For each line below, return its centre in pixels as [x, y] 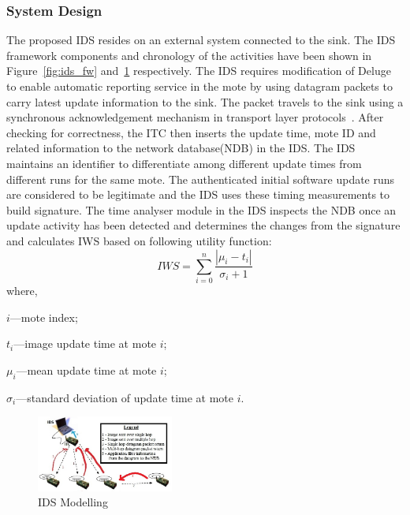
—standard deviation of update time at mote [125, 397]
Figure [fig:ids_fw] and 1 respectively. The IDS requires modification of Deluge [199, 71]
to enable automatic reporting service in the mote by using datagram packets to [199, 86]
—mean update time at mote [86, 370]
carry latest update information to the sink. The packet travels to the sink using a [205, 101]
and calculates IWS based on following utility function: [139, 240]
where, [22, 291]
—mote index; [44, 317]
